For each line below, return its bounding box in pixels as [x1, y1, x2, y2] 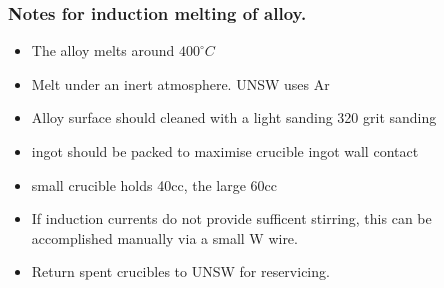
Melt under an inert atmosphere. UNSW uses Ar [31, 73, 330, 94]
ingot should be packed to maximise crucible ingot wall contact [31, 141, 419, 161]
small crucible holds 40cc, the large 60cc [31, 174, 277, 195]
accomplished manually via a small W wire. [31, 227, 298, 248]
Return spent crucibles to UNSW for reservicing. [31, 261, 330, 282]
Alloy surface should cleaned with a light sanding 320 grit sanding [31, 107, 437, 128]
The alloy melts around [31, 40, 175, 61]
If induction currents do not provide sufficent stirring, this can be [31, 208, 432, 229]
